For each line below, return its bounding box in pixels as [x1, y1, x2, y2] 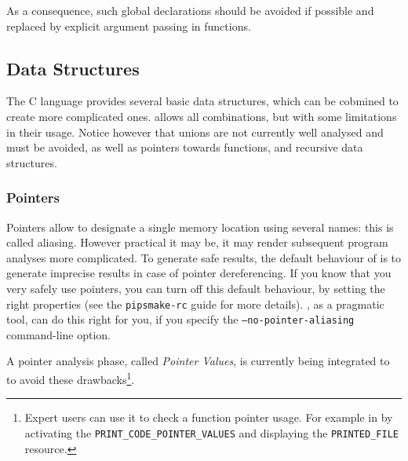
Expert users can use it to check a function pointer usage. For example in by [24, 409, 393, 426]
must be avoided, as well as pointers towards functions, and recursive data [6, 139, 363, 155]
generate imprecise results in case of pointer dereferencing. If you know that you [6, 265, 392, 281]
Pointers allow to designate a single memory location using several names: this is [6, 218, 394, 235]
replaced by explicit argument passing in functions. [6, 17, 251, 34]
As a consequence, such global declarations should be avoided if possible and [6, 2, 374, 18]
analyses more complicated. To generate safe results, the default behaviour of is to [6, 249, 402, 265]
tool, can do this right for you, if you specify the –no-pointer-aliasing [6, 311, 355, 327]
